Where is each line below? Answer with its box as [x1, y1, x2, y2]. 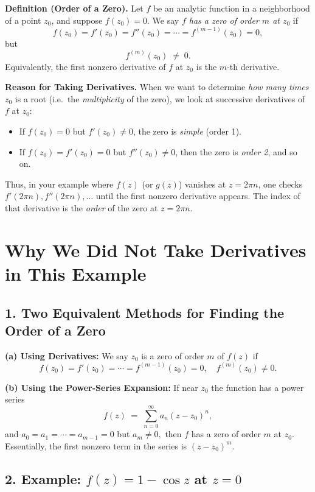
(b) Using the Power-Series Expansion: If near [5, 381, 198, 393]
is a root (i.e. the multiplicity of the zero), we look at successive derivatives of [15, 92, 305, 105]
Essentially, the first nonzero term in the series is [5, 439, 187, 452]
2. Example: [5, 469, 81, 488]
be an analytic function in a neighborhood [153, 2, 310, 14]
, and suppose [51, 13, 103, 26]
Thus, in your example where [5, 177, 114, 190]
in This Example [5, 261, 147, 286]
